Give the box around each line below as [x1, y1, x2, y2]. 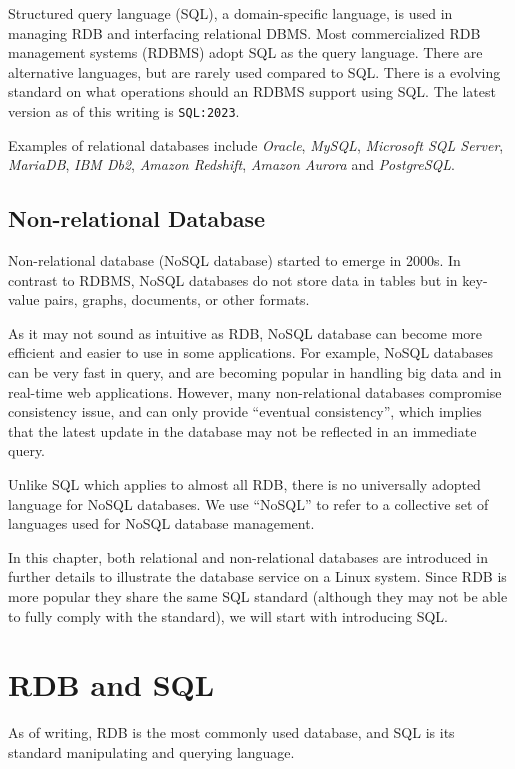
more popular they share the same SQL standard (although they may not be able [8, 585, 508, 606]
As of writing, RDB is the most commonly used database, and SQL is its [8, 722, 455, 743]
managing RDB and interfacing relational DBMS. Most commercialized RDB [8, 22, 481, 43]
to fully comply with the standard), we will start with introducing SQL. [8, 605, 448, 626]
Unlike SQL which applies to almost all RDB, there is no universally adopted [8, 473, 481, 494]
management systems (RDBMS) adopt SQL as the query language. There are [8, 42, 483, 63]
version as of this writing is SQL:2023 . [8, 100, 240, 121]
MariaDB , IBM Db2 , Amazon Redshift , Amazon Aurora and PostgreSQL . [8, 154, 456, 175]
